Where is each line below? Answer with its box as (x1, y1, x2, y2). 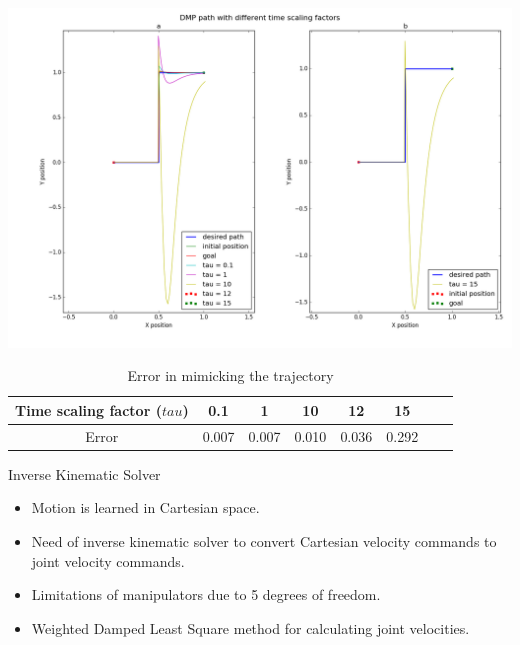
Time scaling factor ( (15, 399, 162, 420)
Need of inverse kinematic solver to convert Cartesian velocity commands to (31, 530, 497, 551)
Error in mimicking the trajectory (127, 365, 334, 386)
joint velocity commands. (31, 550, 185, 571)
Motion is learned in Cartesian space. (31, 497, 260, 518)
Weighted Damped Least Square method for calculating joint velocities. (31, 617, 470, 638)
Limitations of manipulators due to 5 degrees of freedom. (31, 584, 381, 605)
